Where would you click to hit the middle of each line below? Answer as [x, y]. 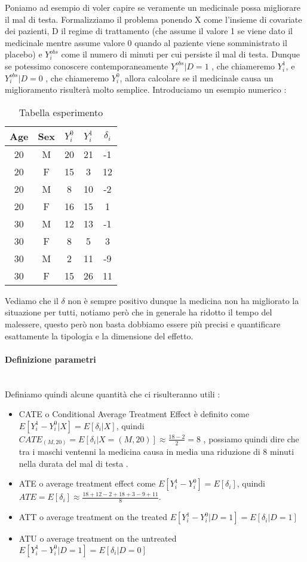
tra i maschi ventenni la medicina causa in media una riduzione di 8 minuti [156, 452]
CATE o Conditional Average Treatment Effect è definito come [134, 414]
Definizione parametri [50, 359]
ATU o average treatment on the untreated [98, 538]
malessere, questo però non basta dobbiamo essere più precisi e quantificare [143, 323]
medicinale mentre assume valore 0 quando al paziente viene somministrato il [146, 42]
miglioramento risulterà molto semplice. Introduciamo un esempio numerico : [146, 89]
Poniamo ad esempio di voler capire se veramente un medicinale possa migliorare [153, 7]
